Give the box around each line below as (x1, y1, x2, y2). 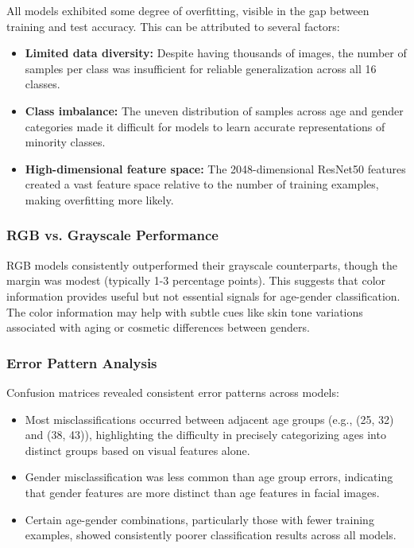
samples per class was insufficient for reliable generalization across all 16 (25, 60, 377, 76)
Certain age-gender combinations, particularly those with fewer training (25, 511, 374, 527)
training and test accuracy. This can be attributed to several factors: (6, 17, 340, 34)
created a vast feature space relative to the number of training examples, (25, 176, 379, 192)
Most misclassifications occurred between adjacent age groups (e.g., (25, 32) (25, 410, 394, 427)
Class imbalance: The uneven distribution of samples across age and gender (25, 102, 404, 119)
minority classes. (25, 134, 106, 150)
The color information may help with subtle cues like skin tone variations (6, 303, 363, 320)
